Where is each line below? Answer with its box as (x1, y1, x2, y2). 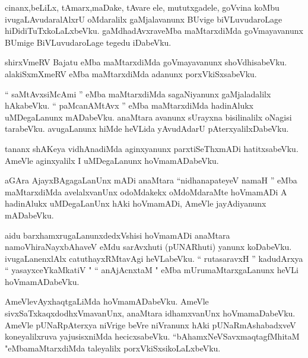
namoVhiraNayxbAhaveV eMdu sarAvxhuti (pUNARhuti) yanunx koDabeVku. (5, 240, 292, 253)
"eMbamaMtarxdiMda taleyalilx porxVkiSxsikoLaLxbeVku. (5, 341, 221, 354)
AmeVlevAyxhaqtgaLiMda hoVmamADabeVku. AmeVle (5, 295, 209, 308)
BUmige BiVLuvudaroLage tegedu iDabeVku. (5, 36, 172, 48)
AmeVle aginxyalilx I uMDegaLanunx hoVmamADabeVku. (5, 154, 219, 166)
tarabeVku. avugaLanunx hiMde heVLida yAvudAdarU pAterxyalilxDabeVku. (5, 122, 289, 135)
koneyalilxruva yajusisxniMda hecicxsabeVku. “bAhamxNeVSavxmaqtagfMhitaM (5, 330, 300, 343)
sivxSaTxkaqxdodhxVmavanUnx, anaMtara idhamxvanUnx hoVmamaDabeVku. (5, 307, 296, 319)
